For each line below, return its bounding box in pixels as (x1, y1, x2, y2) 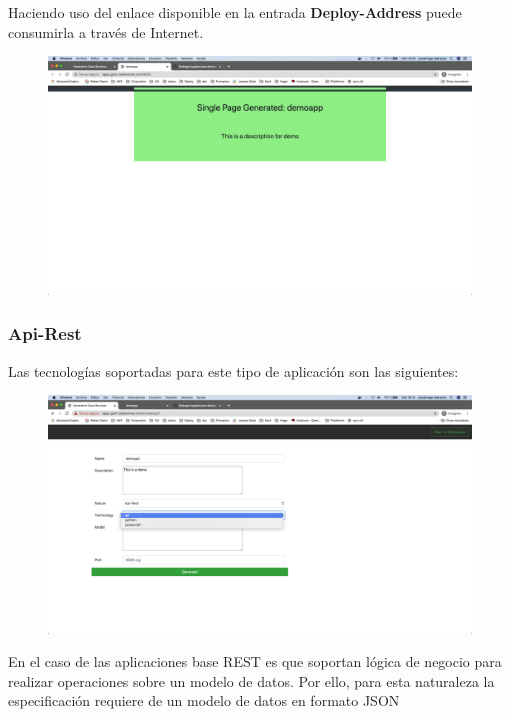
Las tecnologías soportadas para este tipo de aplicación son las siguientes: (8, 360, 459, 381)
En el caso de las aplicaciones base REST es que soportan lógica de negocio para (8, 651, 502, 672)
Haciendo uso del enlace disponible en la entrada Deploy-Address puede (8, 2, 462, 22)
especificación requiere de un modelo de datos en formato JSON (8, 690, 400, 711)
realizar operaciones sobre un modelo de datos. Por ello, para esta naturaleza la (8, 670, 495, 691)
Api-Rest (8, 321, 82, 346)
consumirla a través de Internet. (8, 21, 204, 42)
